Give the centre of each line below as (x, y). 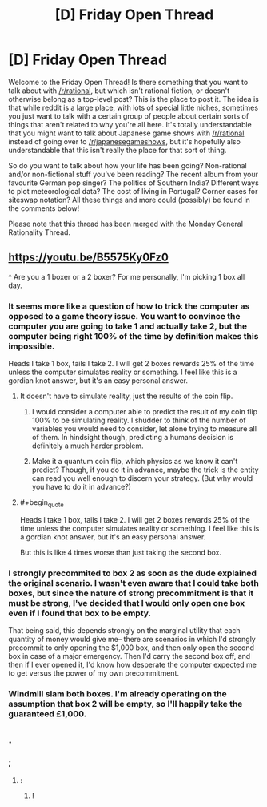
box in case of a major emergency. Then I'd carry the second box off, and (130, 656)
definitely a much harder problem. (88, 446)
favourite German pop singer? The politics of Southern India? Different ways (134, 183)
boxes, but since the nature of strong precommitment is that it (131, 593)
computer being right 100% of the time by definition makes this (133, 336)
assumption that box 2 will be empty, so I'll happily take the (126, 704)
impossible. (32, 346)
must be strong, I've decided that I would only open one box (127, 603)
